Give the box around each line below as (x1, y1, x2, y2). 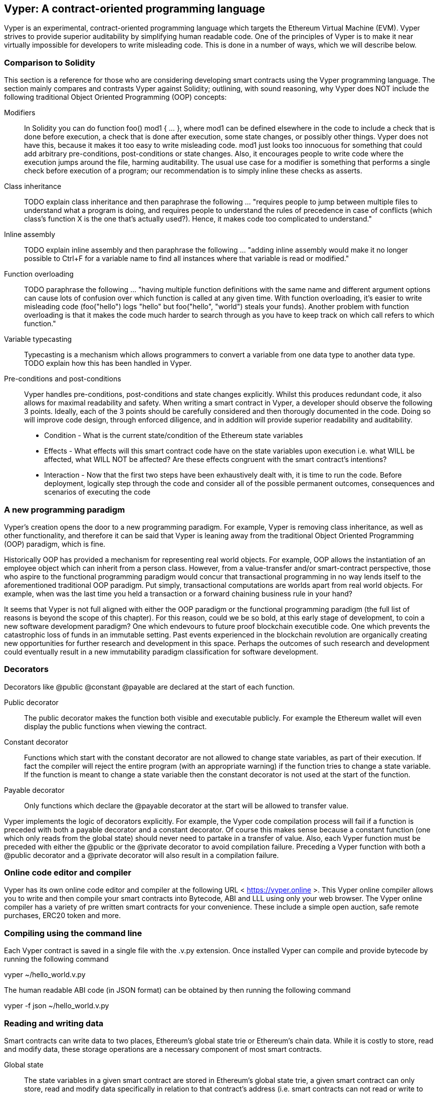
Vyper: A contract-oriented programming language (4, 3, 265, 15)
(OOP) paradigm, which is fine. (4, 539, 106, 548)
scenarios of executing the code (44, 488, 151, 497)
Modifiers (4, 108, 36, 117)
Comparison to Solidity (4, 57, 95, 68)
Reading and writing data (4, 1018, 104, 1028)
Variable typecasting (4, 335, 72, 344)
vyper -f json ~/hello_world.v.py (4, 1001, 109, 1010)
